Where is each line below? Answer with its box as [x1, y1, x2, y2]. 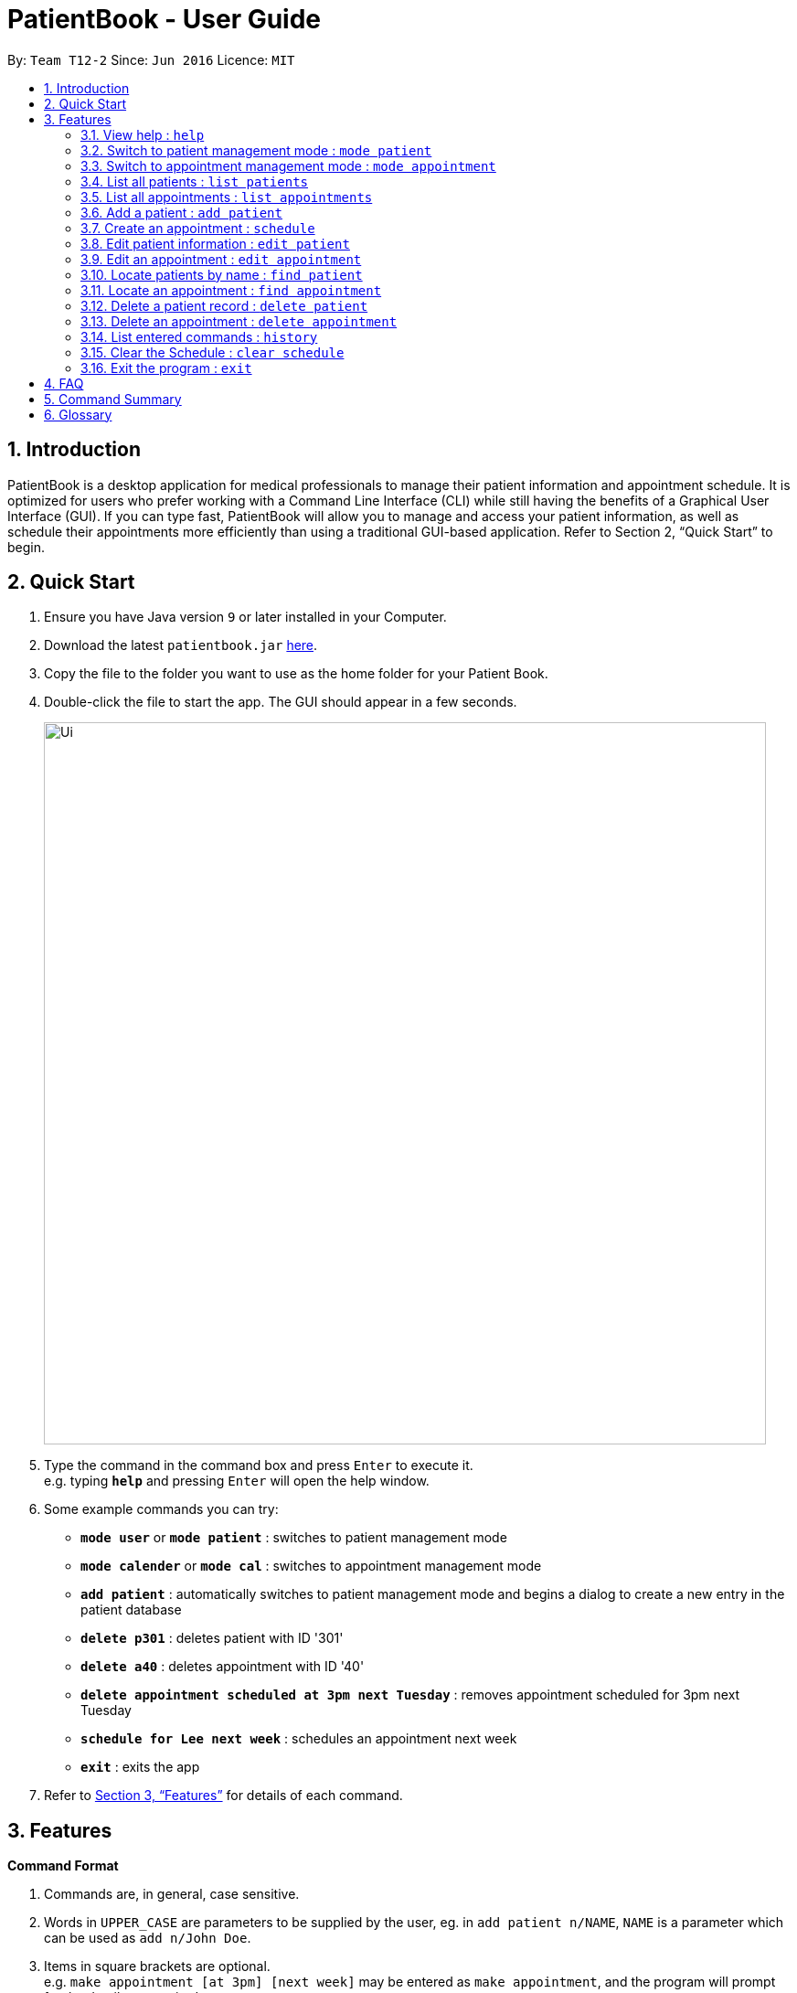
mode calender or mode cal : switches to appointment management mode [80, 1558, 542, 1574]
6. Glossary [44, 406, 112, 422]
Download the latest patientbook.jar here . [44, 637, 318, 654]
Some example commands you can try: [44, 1501, 279, 1518]
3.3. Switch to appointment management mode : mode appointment [80, 157, 496, 174]
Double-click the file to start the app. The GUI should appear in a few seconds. [44, 694, 517, 710]
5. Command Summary [44, 390, 182, 407]
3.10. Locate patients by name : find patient [80, 266, 363, 282]
